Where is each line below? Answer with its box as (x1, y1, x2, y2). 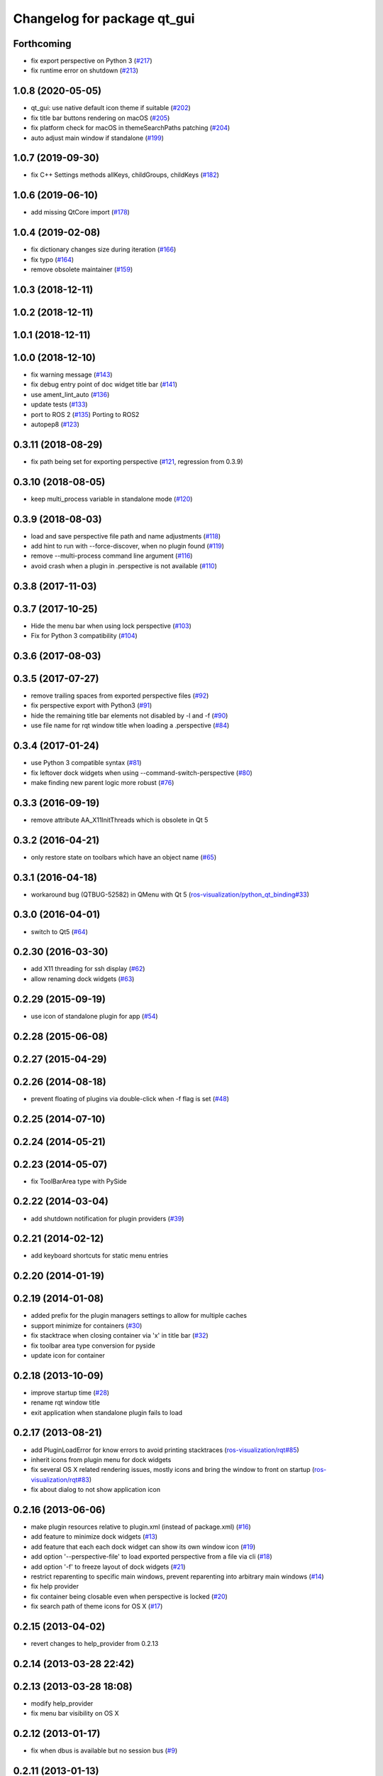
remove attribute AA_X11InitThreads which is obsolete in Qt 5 (30, 816, 209, 824)
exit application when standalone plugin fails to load (30, 1408, 183, 1417)
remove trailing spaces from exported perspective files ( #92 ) (30, 691, 209, 700)
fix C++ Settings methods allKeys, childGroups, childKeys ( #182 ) (30, 170, 220, 179)
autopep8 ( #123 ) (30, 420, 79, 428)
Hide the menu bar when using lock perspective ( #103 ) (30, 622, 191, 630)
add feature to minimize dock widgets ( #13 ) (30, 1532, 158, 1541)
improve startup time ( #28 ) (30, 1388, 110, 1397)
